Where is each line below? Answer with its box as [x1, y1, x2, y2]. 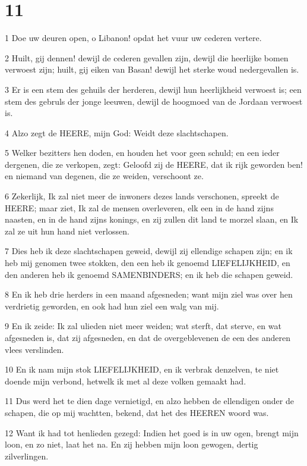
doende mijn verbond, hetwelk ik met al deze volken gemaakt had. [5, 374, 246, 387]
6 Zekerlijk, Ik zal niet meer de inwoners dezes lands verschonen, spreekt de [5, 190, 279, 202]
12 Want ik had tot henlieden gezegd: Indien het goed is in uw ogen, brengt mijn [5, 426, 299, 439]
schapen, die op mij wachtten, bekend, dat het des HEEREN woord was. [5, 406, 269, 418]
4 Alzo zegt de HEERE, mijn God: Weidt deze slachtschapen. [5, 126, 229, 139]
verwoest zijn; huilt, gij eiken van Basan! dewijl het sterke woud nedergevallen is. [5, 63, 299, 76]
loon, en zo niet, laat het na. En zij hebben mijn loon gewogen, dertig [5, 438, 258, 451]
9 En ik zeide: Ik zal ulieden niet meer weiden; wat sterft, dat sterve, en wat [5, 320, 281, 332]
